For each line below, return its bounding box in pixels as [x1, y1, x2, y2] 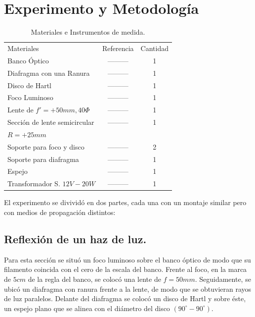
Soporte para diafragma [7, 154, 79, 164]
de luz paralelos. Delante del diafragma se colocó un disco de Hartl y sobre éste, [4, 293, 246, 304]
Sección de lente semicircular [7, 117, 94, 127]
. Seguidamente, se [195, 273, 251, 284]
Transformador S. [7, 178, 60, 189]
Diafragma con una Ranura [7, 67, 90, 78]
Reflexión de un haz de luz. [4, 231, 147, 246]
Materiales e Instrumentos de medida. [31, 27, 145, 37]
